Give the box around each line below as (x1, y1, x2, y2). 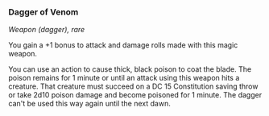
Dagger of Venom (8, 6, 79, 18)
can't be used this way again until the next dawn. (8, 99, 171, 109)
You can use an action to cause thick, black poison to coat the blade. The (8, 64, 252, 74)
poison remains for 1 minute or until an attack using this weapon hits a (8, 73, 240, 83)
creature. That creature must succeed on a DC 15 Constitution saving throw (8, 81, 259, 91)
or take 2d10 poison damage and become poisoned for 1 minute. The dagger (8, 90, 263, 100)
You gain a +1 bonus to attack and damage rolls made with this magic (8, 40, 238, 50)
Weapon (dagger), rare (8, 25, 85, 35)
